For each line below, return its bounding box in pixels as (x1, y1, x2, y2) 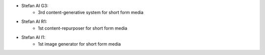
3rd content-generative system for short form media (38, 10, 144, 16)
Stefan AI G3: (21, 3, 49, 8)
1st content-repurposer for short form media (38, 25, 128, 31)
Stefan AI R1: (21, 18, 47, 24)
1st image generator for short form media (38, 41, 121, 47)
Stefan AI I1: (21, 34, 46, 40)
